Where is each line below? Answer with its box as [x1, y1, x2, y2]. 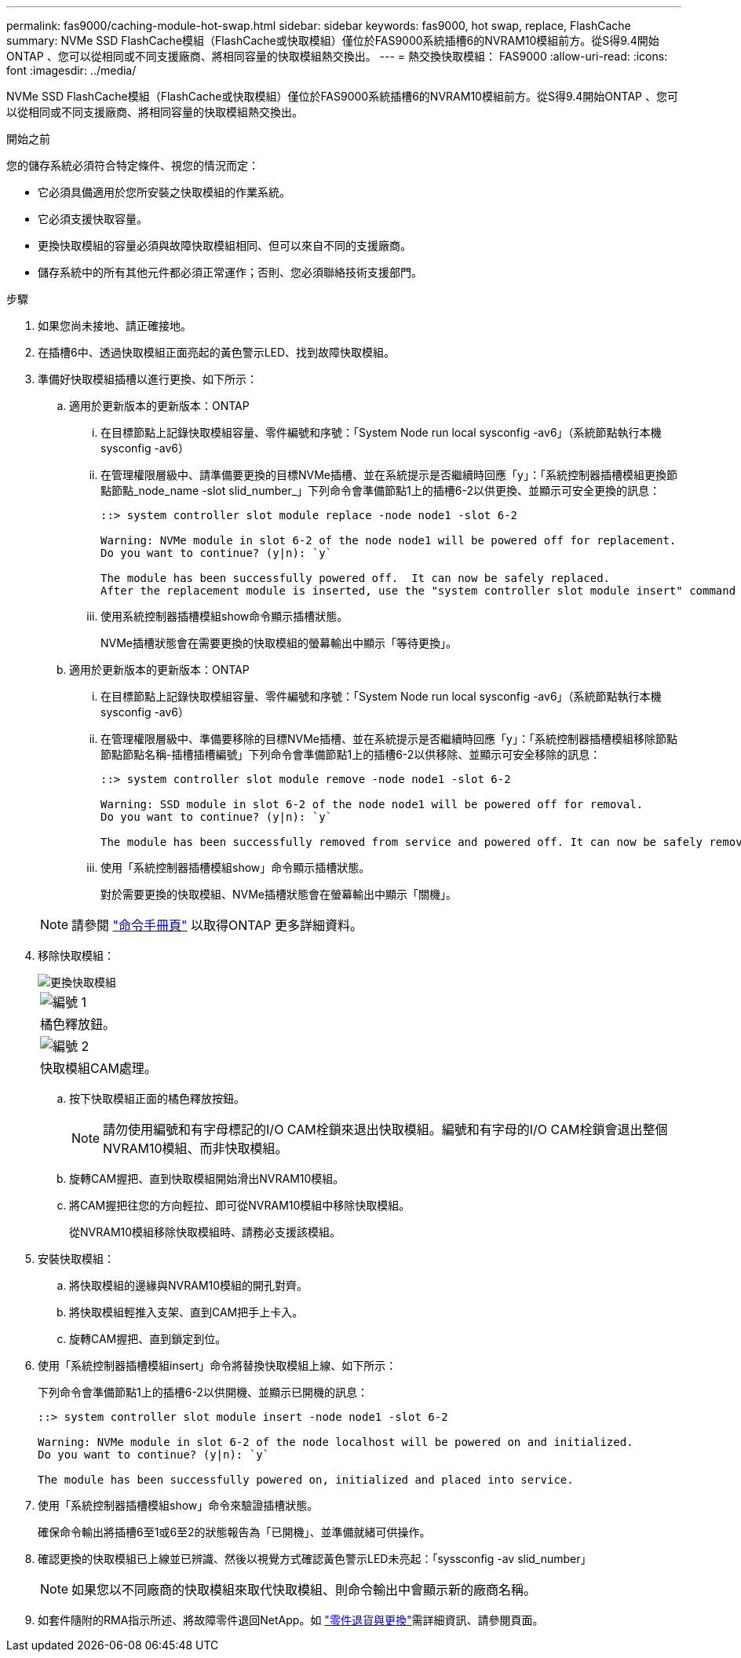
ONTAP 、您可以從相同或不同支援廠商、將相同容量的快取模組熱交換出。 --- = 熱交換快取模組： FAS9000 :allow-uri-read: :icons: [6, 49, 668, 63]
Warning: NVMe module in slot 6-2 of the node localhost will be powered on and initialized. [38, 1436, 633, 1448]
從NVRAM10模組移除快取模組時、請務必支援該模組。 [69, 1225, 341, 1239]
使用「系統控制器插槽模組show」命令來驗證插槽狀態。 [38, 1499, 319, 1512]
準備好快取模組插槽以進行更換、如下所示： [38, 372, 257, 386]
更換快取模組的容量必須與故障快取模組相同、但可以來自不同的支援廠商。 [38, 239, 411, 252]
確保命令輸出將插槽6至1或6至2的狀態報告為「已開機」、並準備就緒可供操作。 [38, 1525, 431, 1539]
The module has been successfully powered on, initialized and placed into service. [38, 1473, 574, 1486]
